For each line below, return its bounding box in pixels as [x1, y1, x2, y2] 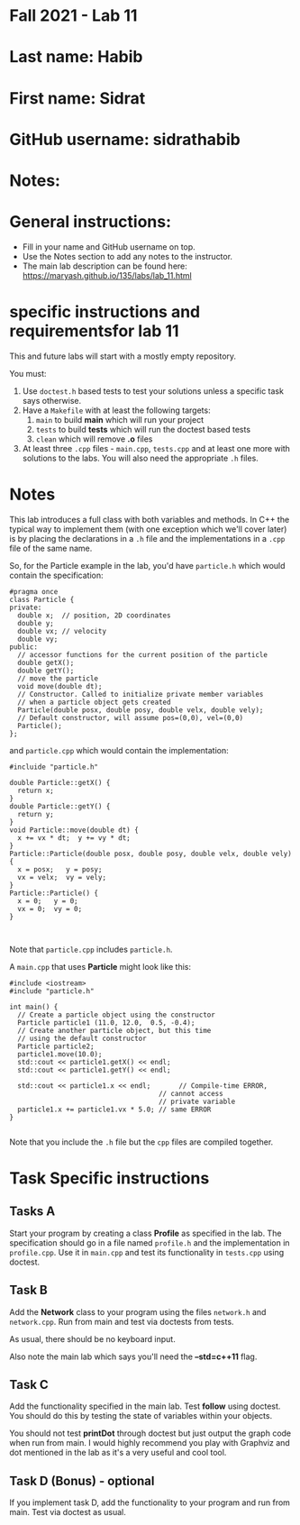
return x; [17, 786, 54, 795]
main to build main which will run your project [35, 414, 205, 425]
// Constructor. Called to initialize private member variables [17, 689, 264, 699]
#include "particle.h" [9, 986, 95, 996]
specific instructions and [9, 302, 201, 323]
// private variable [158, 1097, 236, 1106]
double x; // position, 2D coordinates [17, 610, 171, 620]
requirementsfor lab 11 [9, 321, 179, 342]
